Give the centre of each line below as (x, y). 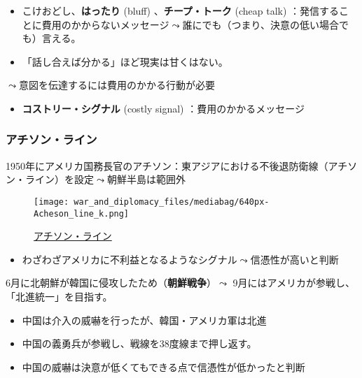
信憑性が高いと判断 (294, 259)
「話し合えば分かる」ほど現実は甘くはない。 (125, 61)
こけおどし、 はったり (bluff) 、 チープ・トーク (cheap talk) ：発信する (181, 10)
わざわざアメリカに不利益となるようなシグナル (130, 259)
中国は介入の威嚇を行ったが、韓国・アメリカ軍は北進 (144, 320)
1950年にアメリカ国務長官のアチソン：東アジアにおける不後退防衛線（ (167, 165)
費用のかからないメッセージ (105, 24)
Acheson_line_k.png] (82, 213)
